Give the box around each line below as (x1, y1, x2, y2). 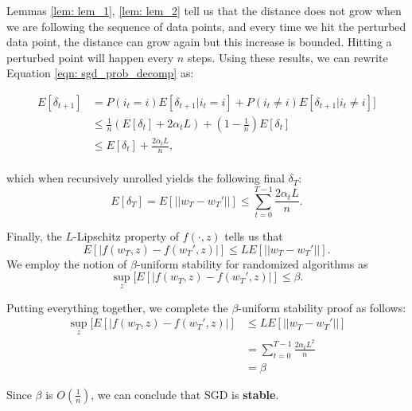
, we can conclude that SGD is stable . (91, 386, 279, 402)
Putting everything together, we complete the (6, 299, 228, 315)
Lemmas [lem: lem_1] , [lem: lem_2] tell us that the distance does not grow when (6, 2, 402, 18)
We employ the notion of (6, 255, 127, 272)
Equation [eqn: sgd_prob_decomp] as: (6, 65, 194, 81)
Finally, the (6, 228, 62, 245)
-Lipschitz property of (73, 228, 180, 245)
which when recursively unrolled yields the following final (6, 170, 285, 186)
